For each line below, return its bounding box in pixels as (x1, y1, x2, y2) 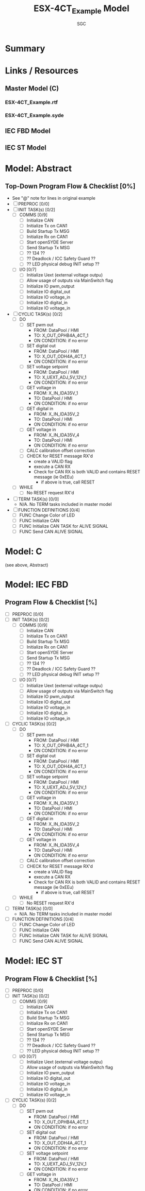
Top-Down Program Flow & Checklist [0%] (5, 182, 136, 190)
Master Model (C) (5, 85, 59, 93)
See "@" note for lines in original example (12, 195, 96, 201)
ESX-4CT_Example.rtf (5, 99, 58, 106)
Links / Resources (5, 65, 79, 76)
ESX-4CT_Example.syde (5, 112, 64, 119)
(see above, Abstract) (5, 562, 48, 568)
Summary (5, 43, 45, 54)
